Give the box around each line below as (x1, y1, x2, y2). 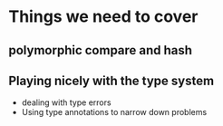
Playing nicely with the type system (8, 73, 215, 88)
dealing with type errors (21, 97, 111, 108)
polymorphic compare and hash (8, 43, 192, 58)
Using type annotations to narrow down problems (21, 107, 208, 118)
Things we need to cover (8, 6, 199, 27)
